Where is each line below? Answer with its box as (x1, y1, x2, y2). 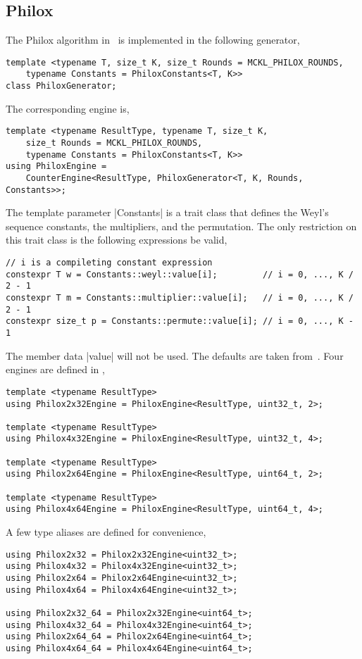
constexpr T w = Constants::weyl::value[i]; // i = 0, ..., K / (6, 269, 354, 280)
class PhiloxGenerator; (6, 81, 117, 92)
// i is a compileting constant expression (6, 258, 213, 268)
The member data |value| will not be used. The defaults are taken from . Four (6, 348, 344, 363)
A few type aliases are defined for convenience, (6, 525, 206, 539)
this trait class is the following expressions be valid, (6, 232, 227, 247)
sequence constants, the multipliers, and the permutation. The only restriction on (6, 218, 357, 233)
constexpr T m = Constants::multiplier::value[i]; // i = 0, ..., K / (6, 293, 354, 303)
